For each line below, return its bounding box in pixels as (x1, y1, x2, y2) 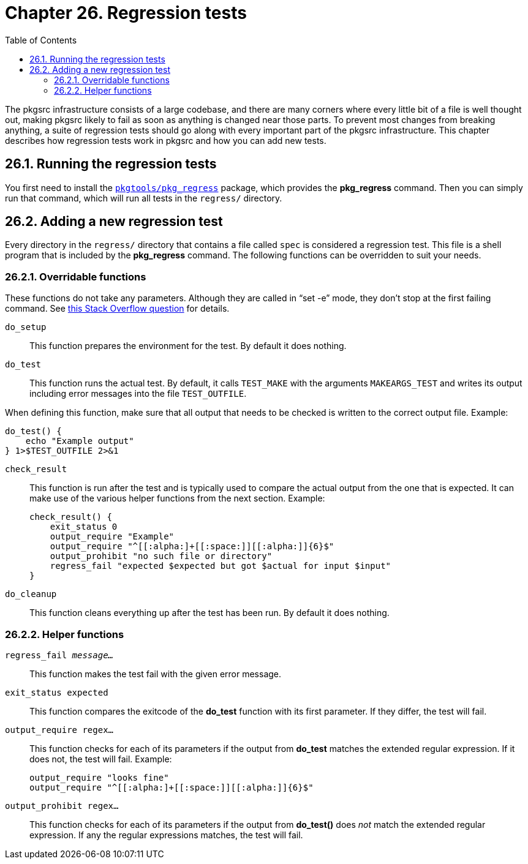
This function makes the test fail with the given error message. (29, 668, 282, 679)
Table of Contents (5, 34, 77, 45)
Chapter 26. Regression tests (5, 2, 247, 23)
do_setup (5, 322, 47, 332)
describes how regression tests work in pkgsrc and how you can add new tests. (5, 135, 326, 146)
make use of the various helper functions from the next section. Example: (29, 493, 325, 504)
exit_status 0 (50, 522, 118, 532)
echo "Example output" (25, 436, 134, 446)
